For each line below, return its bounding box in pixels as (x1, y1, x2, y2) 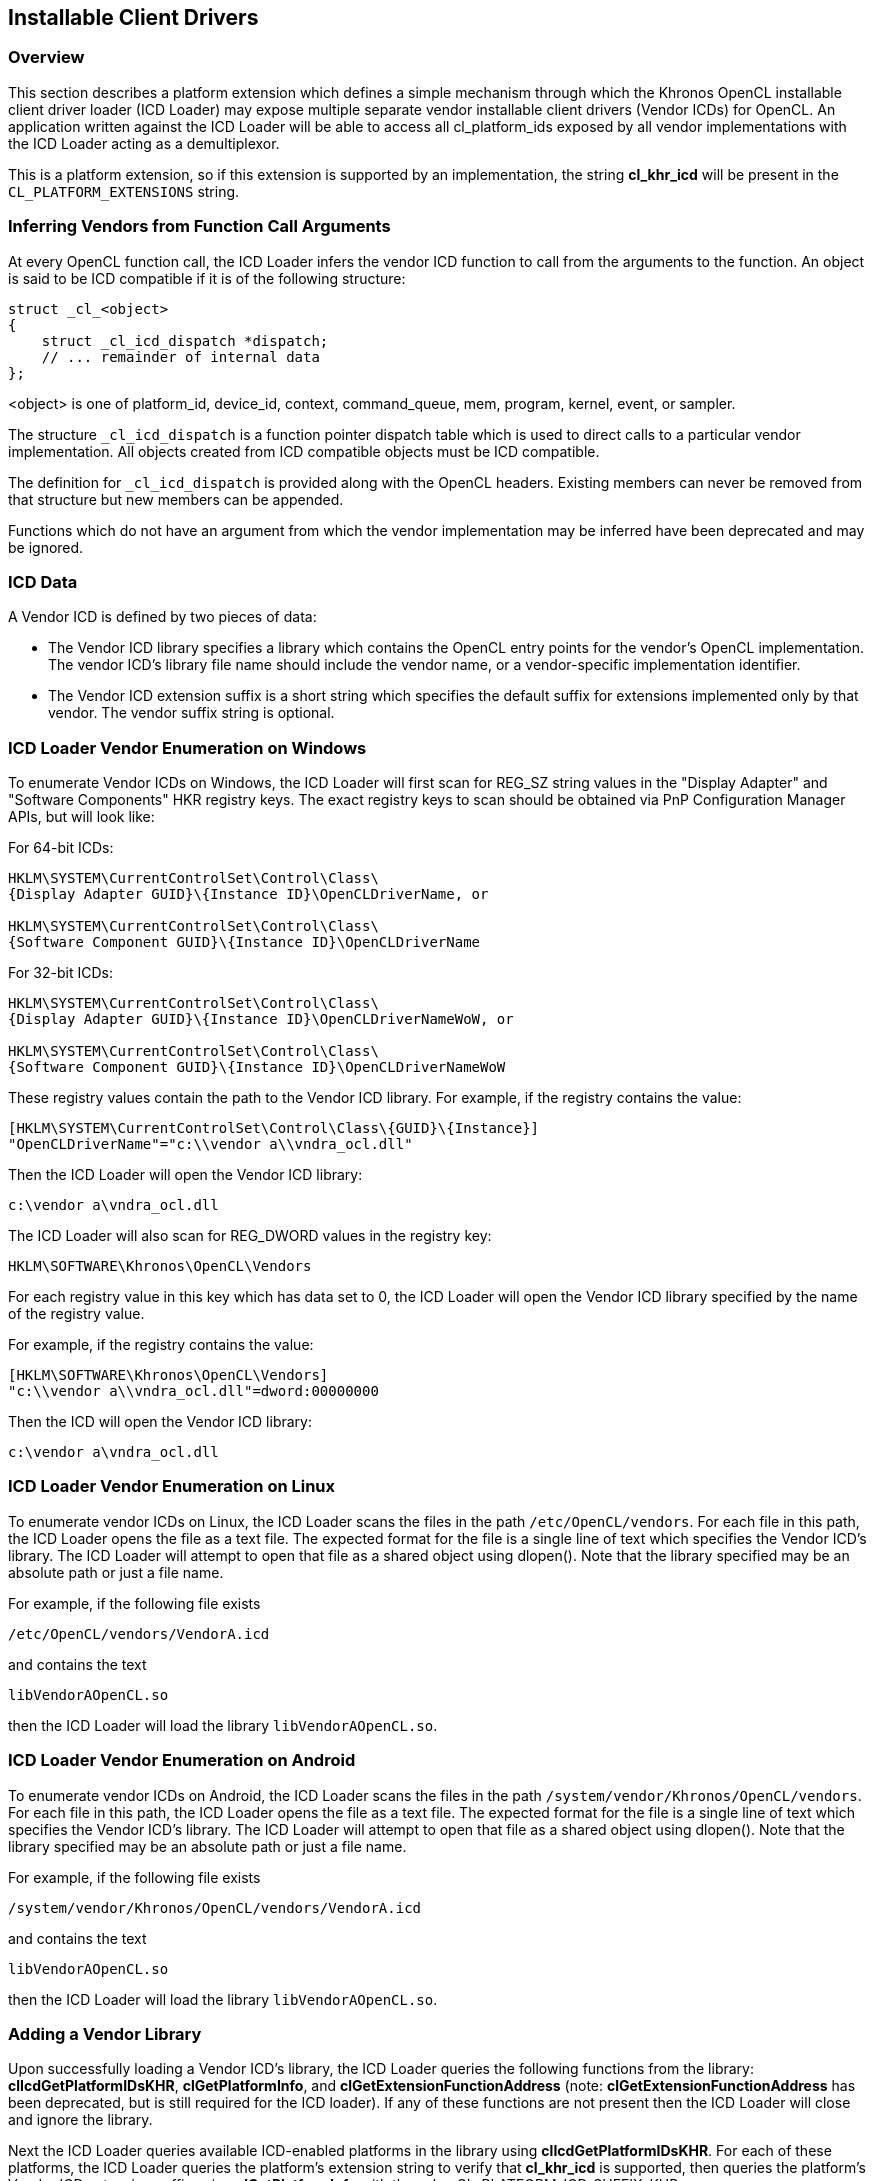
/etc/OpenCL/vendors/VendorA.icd (8, 1625, 270, 1642)
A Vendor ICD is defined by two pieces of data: (8, 608, 317, 626)
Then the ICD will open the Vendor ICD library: (8, 1413, 312, 1431)
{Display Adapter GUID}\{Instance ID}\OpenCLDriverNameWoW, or (8, 1011, 514, 1028)
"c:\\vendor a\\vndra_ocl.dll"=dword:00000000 (8, 1383, 379, 1400)
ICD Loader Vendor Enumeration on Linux (8, 1476, 336, 1497)
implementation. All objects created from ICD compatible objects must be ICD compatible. (8, 442, 600, 460)
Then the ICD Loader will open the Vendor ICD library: (8, 1166, 363, 1184)
